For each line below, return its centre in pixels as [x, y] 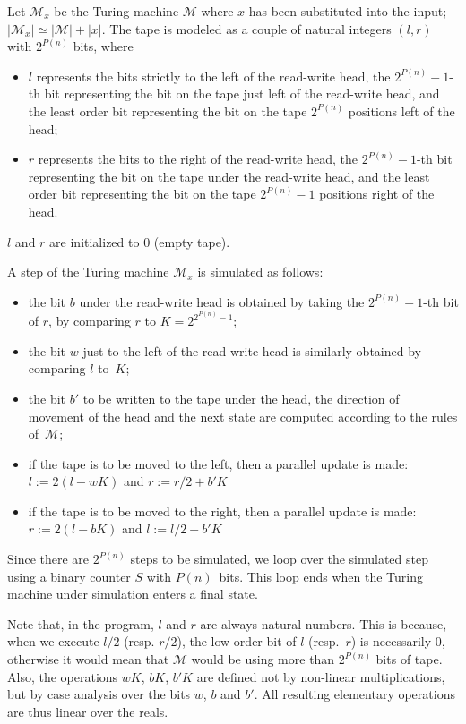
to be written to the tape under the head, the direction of [241, 398]
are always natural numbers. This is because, [324, 623]
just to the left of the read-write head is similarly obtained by [252, 350]
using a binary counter [69, 576]
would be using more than [263, 659]
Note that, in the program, [81, 623]
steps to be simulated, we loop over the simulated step [279, 559]
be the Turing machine [116, 11]
